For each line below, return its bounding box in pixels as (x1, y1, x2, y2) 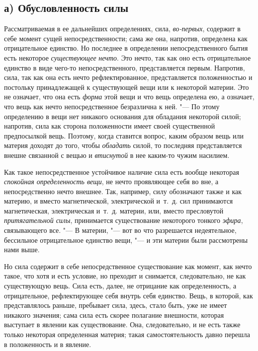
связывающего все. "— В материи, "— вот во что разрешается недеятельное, (4, 225, 237, 235)
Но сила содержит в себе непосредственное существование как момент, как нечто (4, 261, 252, 271)
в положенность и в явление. (4, 339, 91, 349)
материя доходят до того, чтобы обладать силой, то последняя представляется (4, 140, 242, 150)
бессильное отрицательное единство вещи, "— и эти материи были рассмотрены (4, 234, 248, 245)
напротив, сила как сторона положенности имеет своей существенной (4, 121, 215, 131)
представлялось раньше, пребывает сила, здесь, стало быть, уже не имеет (4, 300, 227, 310)
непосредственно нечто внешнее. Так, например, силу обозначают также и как (4, 186, 242, 196)
